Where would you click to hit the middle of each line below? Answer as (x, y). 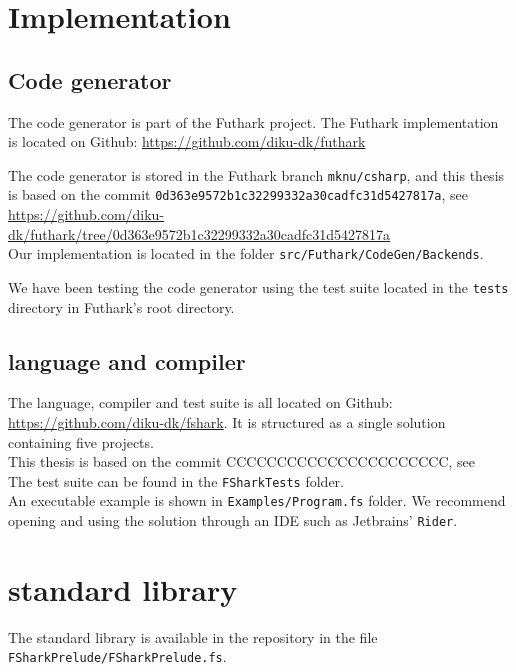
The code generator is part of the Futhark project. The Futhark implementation (253, 121)
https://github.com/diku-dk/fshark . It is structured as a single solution (227, 421)
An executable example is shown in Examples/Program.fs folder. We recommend (257, 500)
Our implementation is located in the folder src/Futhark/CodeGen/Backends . (246, 253)
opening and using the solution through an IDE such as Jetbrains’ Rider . (233, 520)
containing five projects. (81, 441)
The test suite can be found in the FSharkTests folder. (176, 480)
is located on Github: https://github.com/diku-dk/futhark (187, 141)
